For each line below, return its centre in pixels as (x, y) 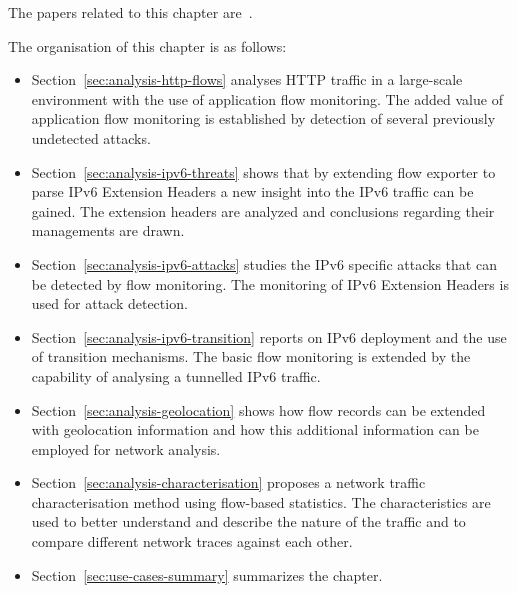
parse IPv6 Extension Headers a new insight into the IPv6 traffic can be (252, 191)
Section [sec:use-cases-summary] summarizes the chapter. (207, 574)
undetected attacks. (91, 137)
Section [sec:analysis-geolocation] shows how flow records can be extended (258, 409)
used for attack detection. (109, 303)
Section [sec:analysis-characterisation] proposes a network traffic (228, 482)
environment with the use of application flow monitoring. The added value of (267, 98)
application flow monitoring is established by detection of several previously (263, 118)
